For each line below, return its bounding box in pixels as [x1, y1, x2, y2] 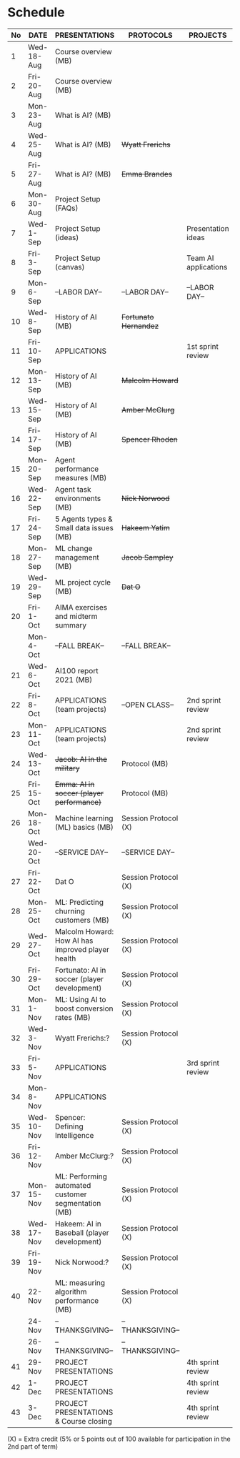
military [54, 763, 80, 773]
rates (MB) [54, 1012, 91, 1022]
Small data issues [54, 522, 114, 532]
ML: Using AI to [54, 994, 106, 1004]
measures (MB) [54, 472, 107, 482]
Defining [54, 1121, 84, 1131]
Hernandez [121, 321, 159, 331]
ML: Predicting [54, 897, 104, 907]
